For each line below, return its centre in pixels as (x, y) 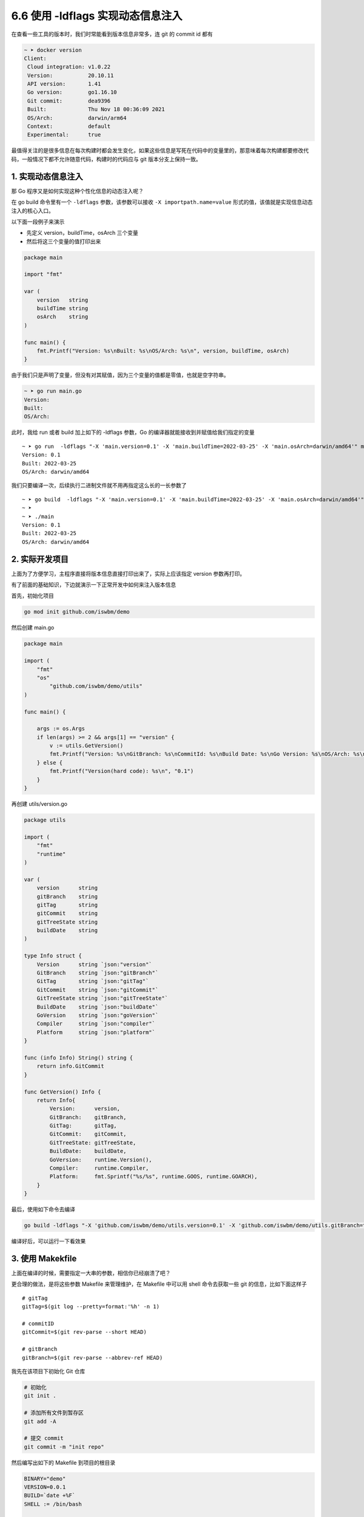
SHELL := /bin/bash (53, 1504)
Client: (35, 58)
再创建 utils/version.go (39, 804)
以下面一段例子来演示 (38, 221)
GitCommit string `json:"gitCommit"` (98, 990)
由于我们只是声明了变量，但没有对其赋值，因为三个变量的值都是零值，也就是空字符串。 (120, 375)
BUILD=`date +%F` (50, 1495)
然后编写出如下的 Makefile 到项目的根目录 (63, 1462)
